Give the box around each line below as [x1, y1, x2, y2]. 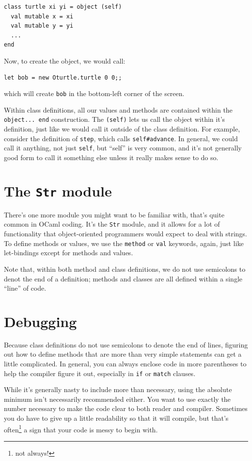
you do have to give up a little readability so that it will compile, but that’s [4, 413, 229, 423]
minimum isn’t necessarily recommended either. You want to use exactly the [4, 394, 231, 404]
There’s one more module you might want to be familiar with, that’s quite [4, 209, 224, 219]
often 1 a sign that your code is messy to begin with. [4, 423, 158, 434]
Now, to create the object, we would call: [4, 55, 126, 66]
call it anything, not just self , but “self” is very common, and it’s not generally [4, 143, 242, 153]
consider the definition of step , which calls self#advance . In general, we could [4, 133, 238, 143]
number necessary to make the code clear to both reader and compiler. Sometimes [4, 403, 248, 413]
